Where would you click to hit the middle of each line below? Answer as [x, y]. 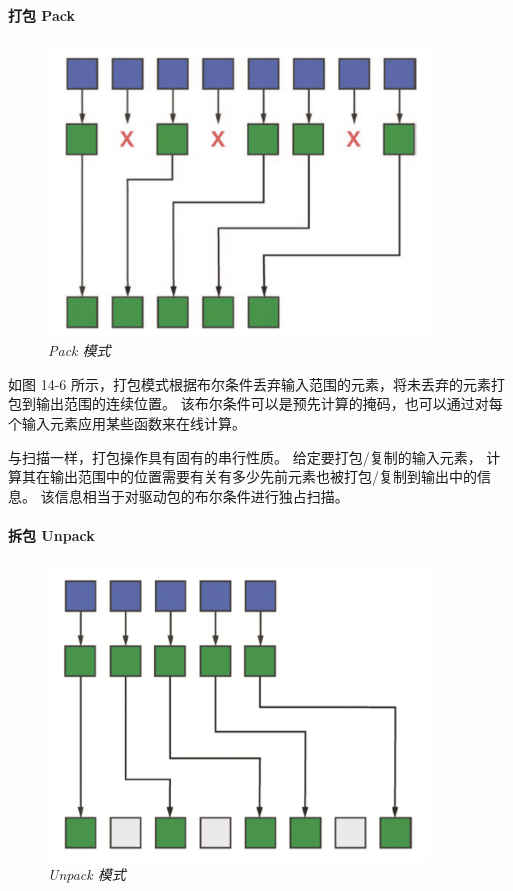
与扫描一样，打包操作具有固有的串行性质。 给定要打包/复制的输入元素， [245, 456]
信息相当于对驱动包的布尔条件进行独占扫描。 [201, 495]
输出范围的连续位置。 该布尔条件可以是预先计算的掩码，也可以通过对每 [269, 403]
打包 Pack [41, 14]
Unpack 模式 [87, 874]
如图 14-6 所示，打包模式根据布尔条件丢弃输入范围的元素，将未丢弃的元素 [249, 383]
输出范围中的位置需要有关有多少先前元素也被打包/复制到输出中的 [263, 476]
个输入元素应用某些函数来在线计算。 [127, 422]
